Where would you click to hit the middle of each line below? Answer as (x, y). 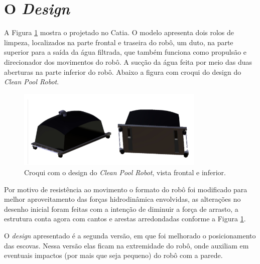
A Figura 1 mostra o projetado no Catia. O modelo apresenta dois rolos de (119, 32)
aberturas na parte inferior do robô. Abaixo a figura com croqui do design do (123, 72)
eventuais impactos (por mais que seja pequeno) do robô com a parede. (113, 255)
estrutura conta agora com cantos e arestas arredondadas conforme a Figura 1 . (125, 219)
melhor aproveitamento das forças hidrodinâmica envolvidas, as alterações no (122, 199)
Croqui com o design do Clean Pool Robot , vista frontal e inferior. (125, 172)
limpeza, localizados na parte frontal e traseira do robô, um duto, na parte (119, 42)
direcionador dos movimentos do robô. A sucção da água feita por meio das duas (128, 61)
